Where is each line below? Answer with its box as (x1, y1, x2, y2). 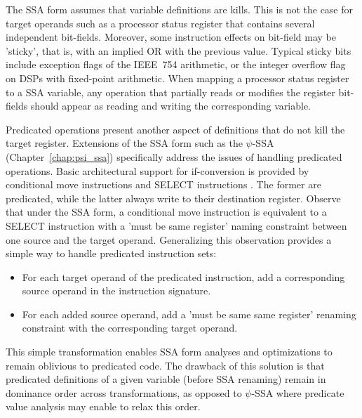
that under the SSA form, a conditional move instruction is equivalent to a (6, 204, 327, 219)
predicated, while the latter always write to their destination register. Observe (6, 190, 341, 205)
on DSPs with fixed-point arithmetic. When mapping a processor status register (6, 70, 349, 85)
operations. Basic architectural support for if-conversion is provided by (6, 163, 309, 178)
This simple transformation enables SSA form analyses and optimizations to (6, 344, 333, 359)
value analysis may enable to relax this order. (6, 399, 201, 414)
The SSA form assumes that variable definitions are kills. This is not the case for (6, 2, 354, 16)
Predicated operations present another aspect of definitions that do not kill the (6, 122, 345, 136)
